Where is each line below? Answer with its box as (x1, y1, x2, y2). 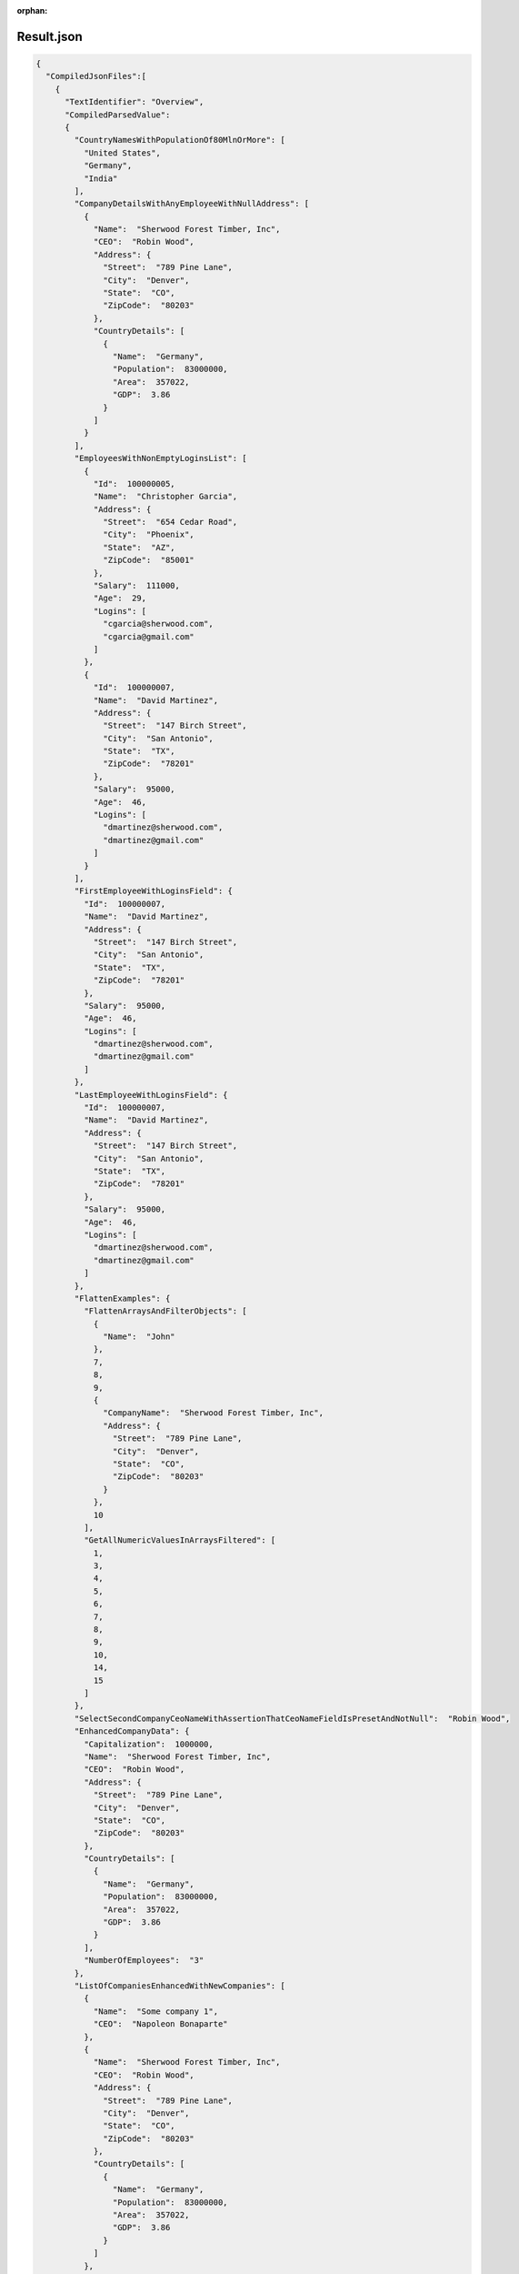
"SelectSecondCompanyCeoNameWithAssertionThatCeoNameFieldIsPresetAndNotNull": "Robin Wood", (74, 1713, 511, 1724)
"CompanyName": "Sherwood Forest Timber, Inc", (103, 1408, 324, 1418)
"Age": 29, (93, 593, 147, 604)
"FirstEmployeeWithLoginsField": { (74, 886, 234, 896)
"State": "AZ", (103, 542, 176, 552)
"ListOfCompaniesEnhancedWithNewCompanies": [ (74, 1980, 285, 1991)
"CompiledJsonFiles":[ (45, 71, 147, 82)
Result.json (16, 28, 83, 45)
